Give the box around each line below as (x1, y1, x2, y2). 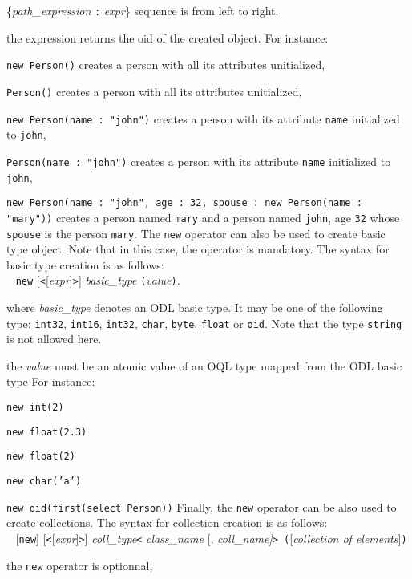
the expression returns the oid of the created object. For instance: (6, 29, 329, 46)
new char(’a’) (6, 476, 82, 487)
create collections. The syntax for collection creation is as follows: (6, 514, 328, 531)
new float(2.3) (6, 426, 87, 438)
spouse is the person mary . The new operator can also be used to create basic (6, 225, 386, 241)
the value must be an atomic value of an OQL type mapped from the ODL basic (6, 357, 402, 374)
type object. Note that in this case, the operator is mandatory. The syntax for (6, 241, 390, 257)
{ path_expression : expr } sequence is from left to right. (6, 2, 279, 18)
